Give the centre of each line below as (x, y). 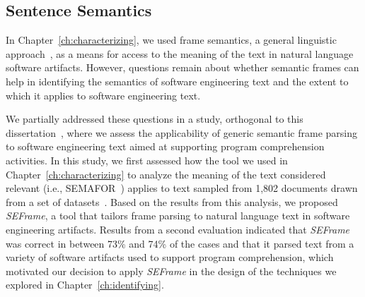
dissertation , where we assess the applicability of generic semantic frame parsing (181, 132)
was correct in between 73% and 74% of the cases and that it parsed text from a (180, 243)
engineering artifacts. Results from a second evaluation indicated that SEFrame (178, 229)
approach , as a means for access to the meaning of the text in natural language (180, 53)
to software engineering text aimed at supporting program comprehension (165, 146)
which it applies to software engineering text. (103, 95)
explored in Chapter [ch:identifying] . (85, 285)
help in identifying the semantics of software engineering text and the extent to (177, 81)
